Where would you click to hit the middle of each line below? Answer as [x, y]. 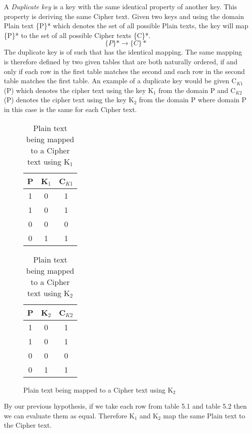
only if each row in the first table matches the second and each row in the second [125, 71]
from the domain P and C [197, 90]
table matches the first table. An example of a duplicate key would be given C [120, 81]
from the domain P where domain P [193, 100]
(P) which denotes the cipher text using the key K [79, 90]
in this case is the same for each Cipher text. [70, 109]
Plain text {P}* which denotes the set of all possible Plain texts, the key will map [126, 26]
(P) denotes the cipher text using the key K [69, 100]
